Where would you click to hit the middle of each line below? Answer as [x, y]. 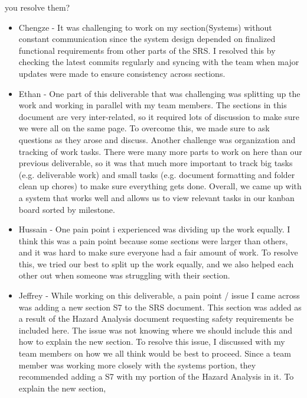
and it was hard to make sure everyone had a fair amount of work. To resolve [158, 252]
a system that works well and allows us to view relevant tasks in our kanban [156, 197]
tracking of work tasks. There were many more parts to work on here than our [160, 151]
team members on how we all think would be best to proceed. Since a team [155, 353]
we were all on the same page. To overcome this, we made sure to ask [144, 128]
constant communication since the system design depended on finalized [147, 39]
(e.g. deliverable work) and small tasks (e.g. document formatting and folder [157, 174]
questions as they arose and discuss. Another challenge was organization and [157, 139]
